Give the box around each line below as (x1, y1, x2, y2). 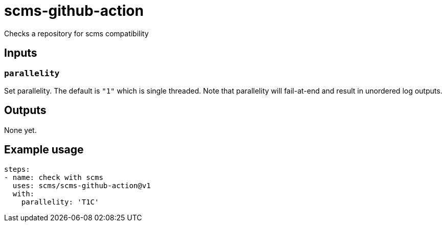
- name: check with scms (4, 173, 103, 182)
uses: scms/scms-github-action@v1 (12, 181, 151, 190)
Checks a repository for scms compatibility (4, 29, 149, 38)
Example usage (4, 143, 84, 156)
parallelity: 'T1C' (21, 197, 99, 206)
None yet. (4, 125, 37, 134)
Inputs (4, 47, 37, 60)
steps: (4, 165, 30, 173)
